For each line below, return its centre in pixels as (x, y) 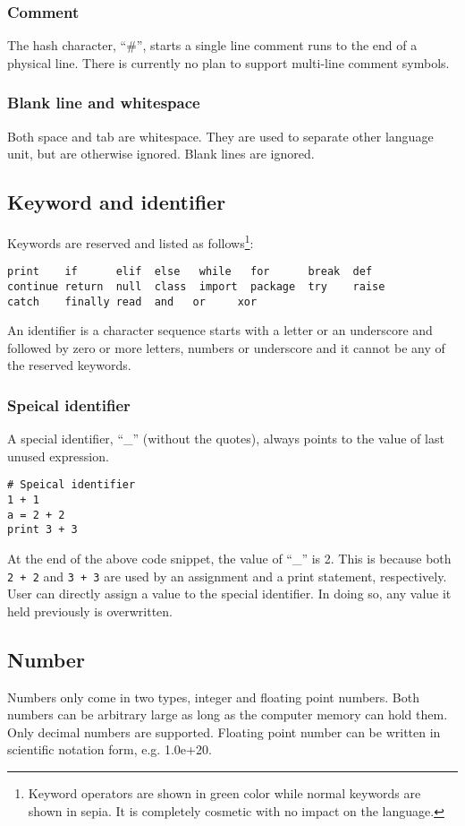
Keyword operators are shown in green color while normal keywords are (224, 793)
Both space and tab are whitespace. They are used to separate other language (220, 136)
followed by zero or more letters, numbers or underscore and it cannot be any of (226, 347)
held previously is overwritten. (90, 611)
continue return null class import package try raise (196, 286)
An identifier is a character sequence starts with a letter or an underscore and (220, 330)
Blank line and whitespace (104, 103)
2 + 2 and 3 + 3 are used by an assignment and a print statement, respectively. (227, 576)
